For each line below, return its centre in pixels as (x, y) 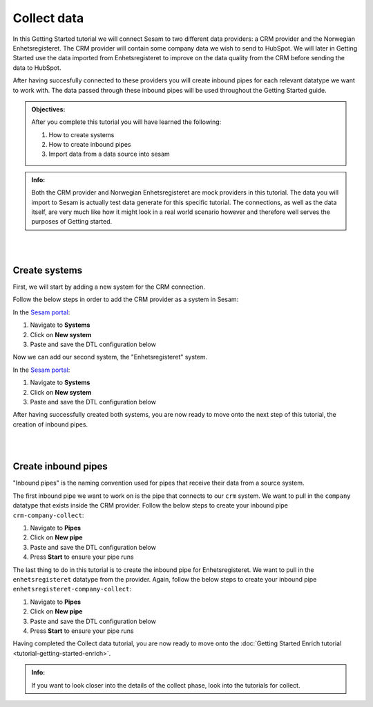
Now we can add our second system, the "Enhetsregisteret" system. (110, 357)
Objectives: (48, 109)
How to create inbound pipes (90, 145)
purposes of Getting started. (72, 222)
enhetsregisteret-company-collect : (72, 589)
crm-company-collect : (48, 515)
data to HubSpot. (37, 68)
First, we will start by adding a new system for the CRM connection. (109, 287)
